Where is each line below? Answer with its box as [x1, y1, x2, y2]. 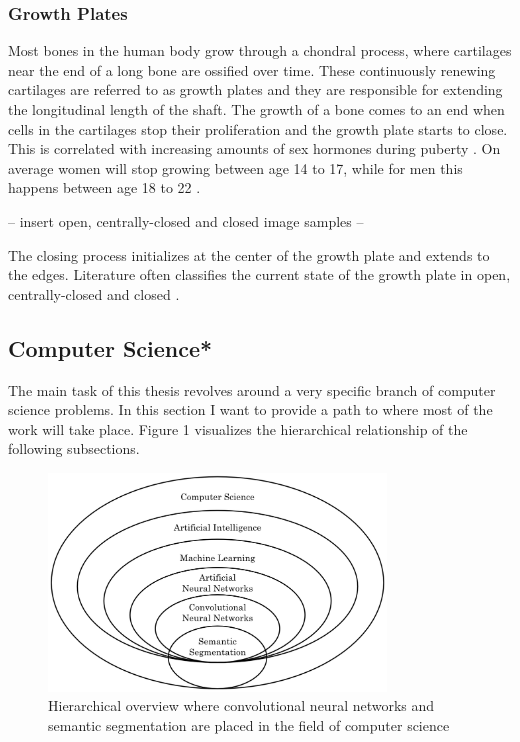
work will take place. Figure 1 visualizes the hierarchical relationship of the [8, 418, 468, 439]
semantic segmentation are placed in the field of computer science [48, 715, 450, 736]
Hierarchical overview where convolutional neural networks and [48, 695, 435, 716]
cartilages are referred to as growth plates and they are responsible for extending [8, 79, 503, 100]
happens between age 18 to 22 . [8, 177, 201, 198]
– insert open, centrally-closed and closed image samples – [8, 210, 364, 231]
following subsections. [8, 438, 140, 459]
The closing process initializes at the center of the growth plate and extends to [8, 244, 490, 265]
